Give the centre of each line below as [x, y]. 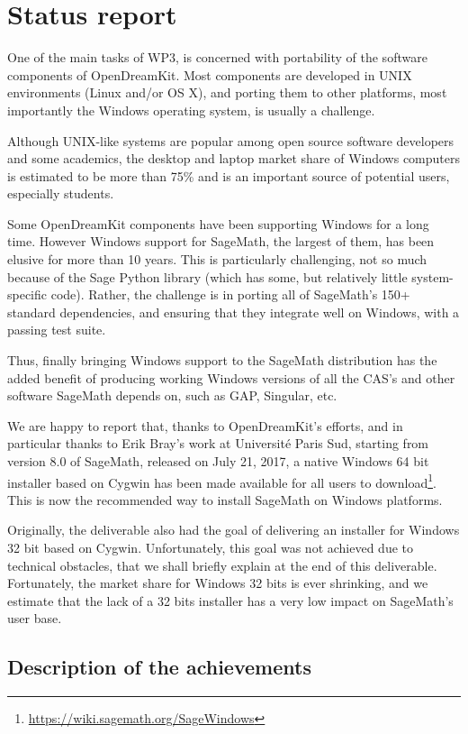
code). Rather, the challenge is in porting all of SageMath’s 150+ [230, 294]
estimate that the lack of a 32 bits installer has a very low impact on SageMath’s [230, 600]
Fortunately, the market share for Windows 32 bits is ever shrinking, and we [218, 583]
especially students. [61, 193]
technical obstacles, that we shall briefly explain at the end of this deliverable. [222, 565]
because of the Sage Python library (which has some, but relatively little [207, 276]
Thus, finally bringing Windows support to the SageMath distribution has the [222, 360]
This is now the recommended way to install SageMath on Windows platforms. [225, 499]
